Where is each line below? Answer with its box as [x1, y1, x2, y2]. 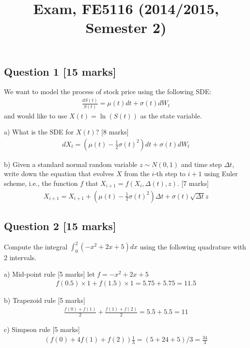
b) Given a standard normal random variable [4, 159, 138, 169]
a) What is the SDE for [4, 127, 74, 137]
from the [124, 168, 150, 179]
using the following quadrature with [140, 241, 246, 251]
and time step [181, 159, 222, 169]
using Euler [204, 168, 238, 179]
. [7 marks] [177, 178, 209, 188]
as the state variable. [140, 110, 202, 120]
